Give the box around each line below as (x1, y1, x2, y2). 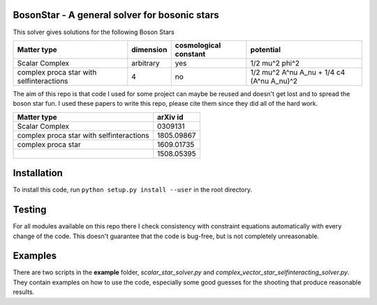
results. (13, 288, 35, 296)
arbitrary (131, 58, 160, 68)
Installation (13, 167, 63, 179)
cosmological (175, 40, 221, 50)
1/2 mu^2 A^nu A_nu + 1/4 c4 (250, 67, 346, 77)
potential (250, 45, 281, 54)
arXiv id (157, 112, 184, 122)
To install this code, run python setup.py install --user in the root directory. (13, 185, 253, 194)
